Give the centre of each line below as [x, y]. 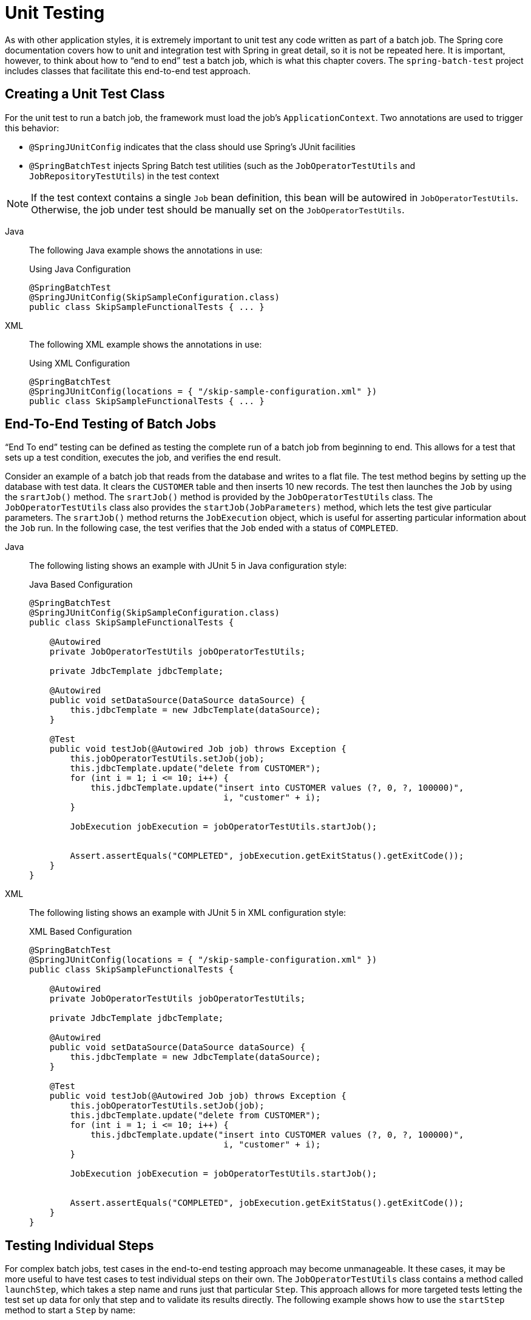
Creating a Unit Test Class [85, 94]
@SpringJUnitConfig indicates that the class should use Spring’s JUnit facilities [192, 146]
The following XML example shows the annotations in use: [146, 344]
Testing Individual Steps [79, 1245]
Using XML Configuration [80, 363]
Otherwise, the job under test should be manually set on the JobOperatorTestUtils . [218, 209]
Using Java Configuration [80, 269]
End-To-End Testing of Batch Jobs [111, 424]
